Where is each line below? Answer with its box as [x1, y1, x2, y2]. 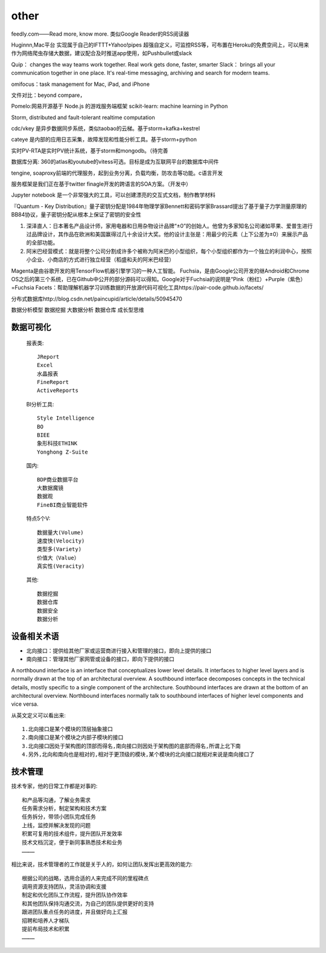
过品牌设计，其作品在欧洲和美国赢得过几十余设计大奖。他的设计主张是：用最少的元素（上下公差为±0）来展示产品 [26, 230, 308, 238]
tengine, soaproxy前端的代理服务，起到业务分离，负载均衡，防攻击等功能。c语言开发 [11, 169, 223, 177]
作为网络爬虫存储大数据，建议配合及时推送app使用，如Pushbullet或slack [11, 50, 193, 57]
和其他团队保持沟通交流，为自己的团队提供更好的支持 [22, 900, 154, 907]
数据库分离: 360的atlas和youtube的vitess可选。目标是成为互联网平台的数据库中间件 [11, 158, 219, 166]
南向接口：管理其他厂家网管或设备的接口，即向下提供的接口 [26, 655, 174, 663]
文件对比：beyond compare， [11, 91, 86, 99]
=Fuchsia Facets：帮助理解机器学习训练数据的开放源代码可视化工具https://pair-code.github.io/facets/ [11, 284, 264, 291]
